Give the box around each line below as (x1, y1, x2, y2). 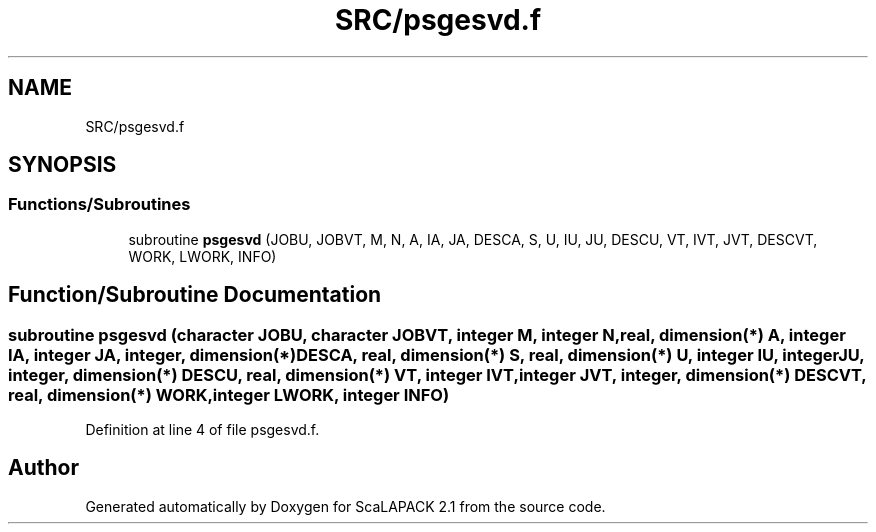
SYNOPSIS (8, 152, 117, 178)
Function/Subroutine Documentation (8, 282, 382, 308)
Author (8, 455, 79, 481)
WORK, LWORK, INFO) (128, 247, 277, 265)
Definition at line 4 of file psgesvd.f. (85, 421, 320, 439)
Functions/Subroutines (8, 194, 191, 215)
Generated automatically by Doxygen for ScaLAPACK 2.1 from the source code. (85, 497, 606, 515)
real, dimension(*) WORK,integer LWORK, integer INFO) (8, 384, 450, 405)
